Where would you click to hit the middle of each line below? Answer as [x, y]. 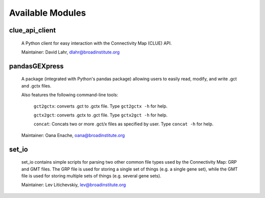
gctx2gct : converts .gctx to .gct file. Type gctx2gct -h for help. [101, 115]
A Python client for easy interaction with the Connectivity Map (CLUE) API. [96, 43]
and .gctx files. [36, 85]
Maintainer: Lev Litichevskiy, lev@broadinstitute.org [74, 185]
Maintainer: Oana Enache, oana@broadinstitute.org [73, 135]
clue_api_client [32, 30]
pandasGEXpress [36, 66]
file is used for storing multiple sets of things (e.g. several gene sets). [91, 176]
